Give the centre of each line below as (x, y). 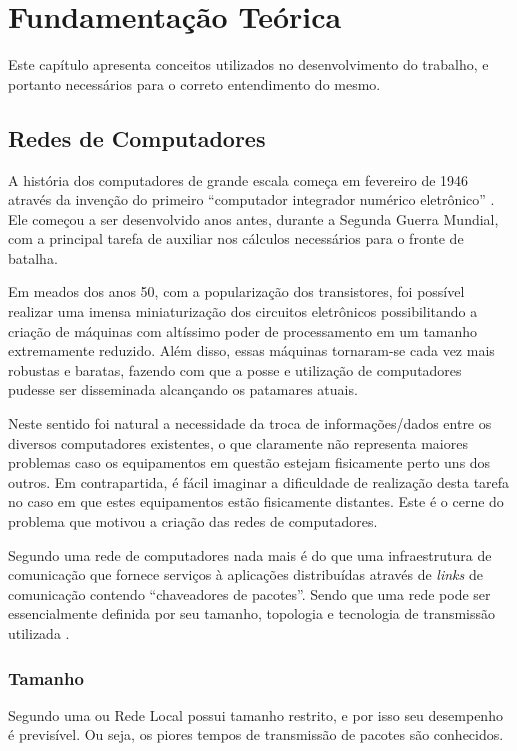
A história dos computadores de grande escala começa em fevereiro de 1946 (238, 179)
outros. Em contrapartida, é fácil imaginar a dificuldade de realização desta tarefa (259, 481)
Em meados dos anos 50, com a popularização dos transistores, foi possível (236, 291)
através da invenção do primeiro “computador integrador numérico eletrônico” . (251, 199)
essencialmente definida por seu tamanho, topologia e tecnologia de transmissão (252, 613)
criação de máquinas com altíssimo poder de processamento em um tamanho (243, 330)
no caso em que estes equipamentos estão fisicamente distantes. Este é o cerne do (256, 501)
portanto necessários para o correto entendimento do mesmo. (194, 83)
